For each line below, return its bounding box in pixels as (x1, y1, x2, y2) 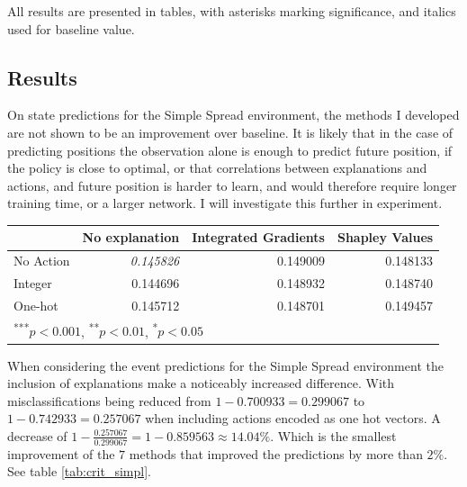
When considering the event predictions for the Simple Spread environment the (7, 356, 444, 374)
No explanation (82, 228, 180, 247)
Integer (13, 274, 52, 293)
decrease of (7, 426, 67, 445)
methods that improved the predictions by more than (129, 444, 423, 463)
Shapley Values (337, 228, 434, 247)
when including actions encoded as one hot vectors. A (145, 409, 441, 428)
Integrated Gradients (192, 228, 325, 247)
